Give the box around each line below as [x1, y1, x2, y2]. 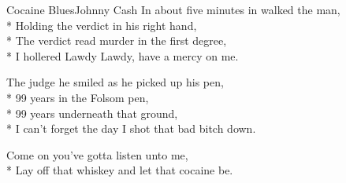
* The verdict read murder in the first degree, [6, 32, 227, 49]
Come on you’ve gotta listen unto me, [6, 146, 188, 163]
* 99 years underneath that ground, [6, 104, 178, 121]
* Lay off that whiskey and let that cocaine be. [6, 162, 233, 178]
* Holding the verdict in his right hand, [6, 16, 197, 33]
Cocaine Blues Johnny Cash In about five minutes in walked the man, [6, 2, 340, 17]
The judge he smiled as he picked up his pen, [6, 74, 224, 90]
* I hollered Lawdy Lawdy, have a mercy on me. [6, 47, 239, 64]
